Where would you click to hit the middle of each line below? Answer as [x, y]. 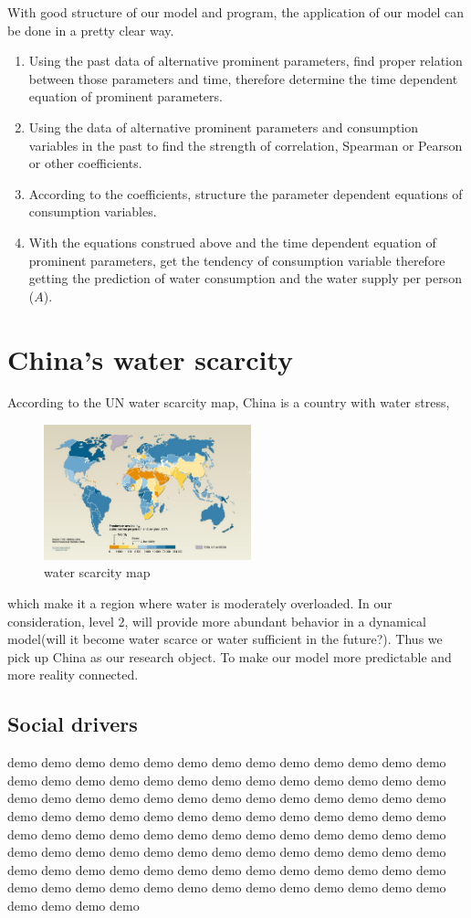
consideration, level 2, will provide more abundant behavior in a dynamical [217, 621]
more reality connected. [73, 675]
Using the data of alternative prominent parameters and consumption [224, 127]
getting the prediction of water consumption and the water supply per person [245, 278]
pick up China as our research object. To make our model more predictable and [230, 656]
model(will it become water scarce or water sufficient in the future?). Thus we [225, 639]
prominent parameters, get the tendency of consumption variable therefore [237, 260]
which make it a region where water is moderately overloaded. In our [200, 603]
